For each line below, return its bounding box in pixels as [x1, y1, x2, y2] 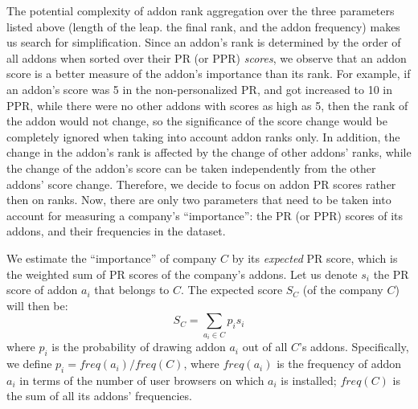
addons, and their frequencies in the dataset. [6, 223, 226, 239]
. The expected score [181, 281, 283, 298]
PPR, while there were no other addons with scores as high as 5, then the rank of [6, 96, 408, 113]
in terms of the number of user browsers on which [19, 371, 264, 388]
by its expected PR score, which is [232, 249, 398, 266]
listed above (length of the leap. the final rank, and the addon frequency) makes [6, 18, 400, 35]
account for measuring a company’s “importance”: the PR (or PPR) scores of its [6, 207, 404, 223]
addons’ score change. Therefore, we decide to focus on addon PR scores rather [6, 175, 396, 192]
